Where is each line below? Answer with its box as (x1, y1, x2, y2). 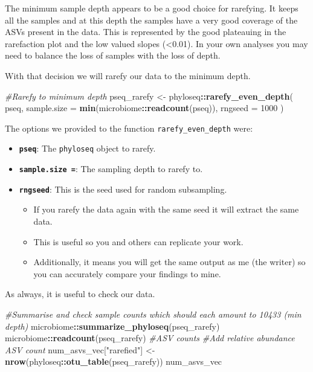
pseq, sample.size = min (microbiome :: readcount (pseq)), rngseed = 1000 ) (5, 101, 284, 114)
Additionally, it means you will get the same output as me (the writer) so (33, 255, 306, 268)
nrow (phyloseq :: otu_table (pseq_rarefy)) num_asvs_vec (5, 355, 222, 368)
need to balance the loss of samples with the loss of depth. (5, 49, 221, 62)
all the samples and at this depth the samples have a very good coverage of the (5, 13, 298, 26)
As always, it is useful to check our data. (5, 287, 155, 300)
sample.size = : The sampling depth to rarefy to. (19, 162, 203, 175)
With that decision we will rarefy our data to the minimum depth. (5, 69, 251, 82)
